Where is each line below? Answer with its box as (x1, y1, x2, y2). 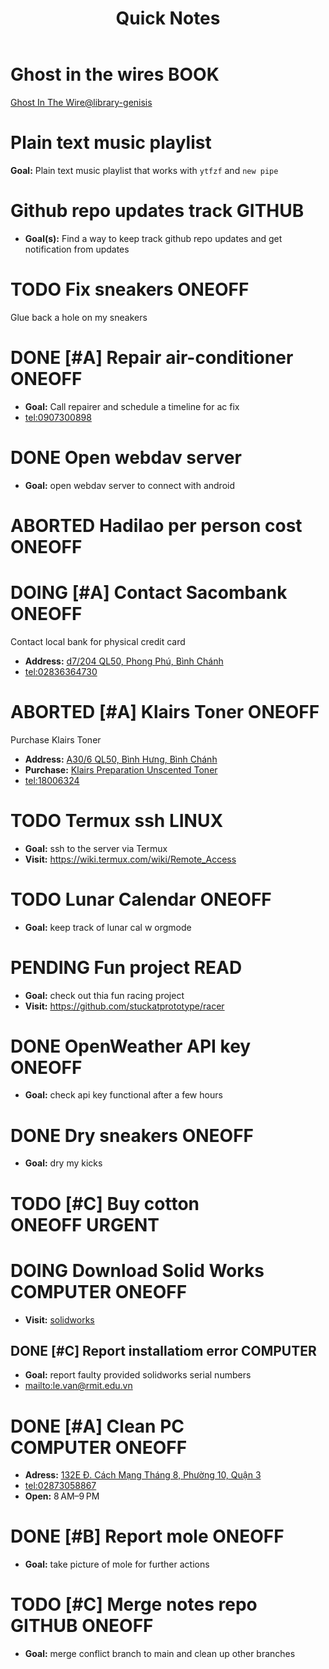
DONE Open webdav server (10, 446, 242, 469)
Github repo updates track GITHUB (10, 200, 305, 222)
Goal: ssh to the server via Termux (24, 842, 168, 854)
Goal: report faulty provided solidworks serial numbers (24, 1369, 252, 1381)
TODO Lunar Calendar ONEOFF (10, 888, 272, 911)
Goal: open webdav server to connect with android (24, 479, 236, 491)
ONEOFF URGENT (10, 1213, 160, 1236)
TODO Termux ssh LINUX (10, 809, 224, 832)
